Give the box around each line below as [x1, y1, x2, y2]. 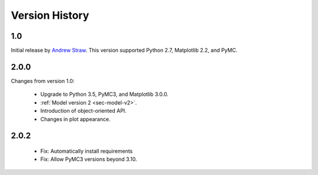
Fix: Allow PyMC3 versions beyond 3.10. [40, 156, 137, 163]
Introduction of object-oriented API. [40, 107, 127, 115]
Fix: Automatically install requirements [40, 147, 133, 154]
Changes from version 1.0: [11, 77, 75, 85]
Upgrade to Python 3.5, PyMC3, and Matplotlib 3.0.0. [40, 91, 169, 98]
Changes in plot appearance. [40, 115, 111, 123]
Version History [11, 9, 90, 22]
